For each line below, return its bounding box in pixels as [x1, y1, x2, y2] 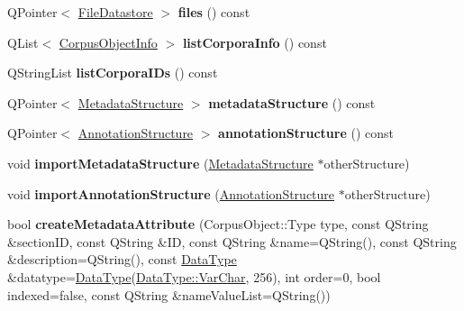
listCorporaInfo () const [182, 32, 327, 51]
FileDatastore [77, 3, 153, 21]
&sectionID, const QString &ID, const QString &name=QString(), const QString [7, 232, 457, 251]
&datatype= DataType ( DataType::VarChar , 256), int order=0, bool [7, 267, 381, 286]
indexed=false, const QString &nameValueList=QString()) [7, 285, 331, 304]
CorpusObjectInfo [59, 32, 158, 51]
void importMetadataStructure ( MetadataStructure [7, 153, 314, 172]
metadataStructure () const [208, 93, 376, 112]
